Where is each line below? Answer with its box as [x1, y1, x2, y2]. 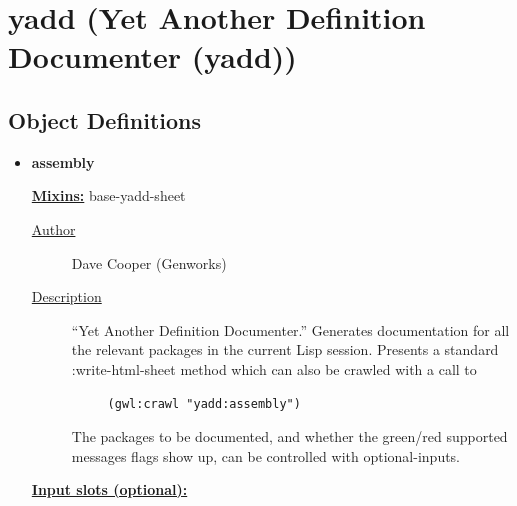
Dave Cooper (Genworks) [71, 252, 227, 273]
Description [31, 286, 102, 307]
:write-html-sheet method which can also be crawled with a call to [71, 358, 477, 379]
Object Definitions [8, 104, 202, 135]
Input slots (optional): [31, 479, 188, 500]
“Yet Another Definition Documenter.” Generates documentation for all [71, 319, 510, 340]
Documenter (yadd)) [8, 36, 297, 77]
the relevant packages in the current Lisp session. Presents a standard [71, 339, 499, 360]
